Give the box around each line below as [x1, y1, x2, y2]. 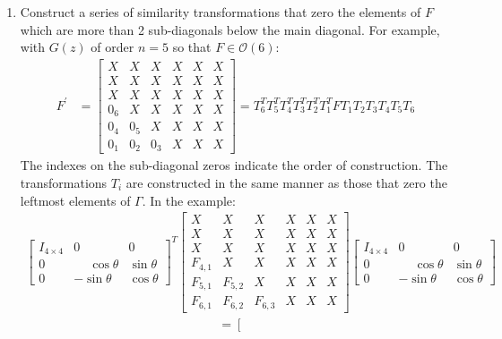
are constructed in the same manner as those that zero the [125, 173, 447, 191]
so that [172, 38, 212, 56]
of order [91, 38, 134, 56]
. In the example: [142, 191, 236, 209]
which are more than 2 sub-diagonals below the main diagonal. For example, [20, 20, 440, 38]
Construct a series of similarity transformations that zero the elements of [20, 3, 421, 21]
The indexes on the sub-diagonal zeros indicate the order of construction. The [20, 156, 448, 174]
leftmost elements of [20, 191, 131, 209]
